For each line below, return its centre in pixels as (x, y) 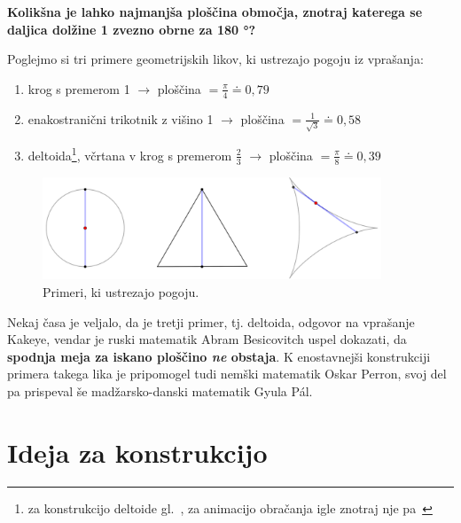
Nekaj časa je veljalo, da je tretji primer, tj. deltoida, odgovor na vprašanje (211, 321)
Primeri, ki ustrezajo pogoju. (121, 291)
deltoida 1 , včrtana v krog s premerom (130, 154)
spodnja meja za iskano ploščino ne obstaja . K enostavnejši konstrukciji (219, 356)
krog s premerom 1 (79, 88)
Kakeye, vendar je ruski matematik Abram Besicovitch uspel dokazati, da (207, 339)
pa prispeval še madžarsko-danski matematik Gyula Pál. (160, 390)
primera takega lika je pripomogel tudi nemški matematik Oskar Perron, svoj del (227, 374)
